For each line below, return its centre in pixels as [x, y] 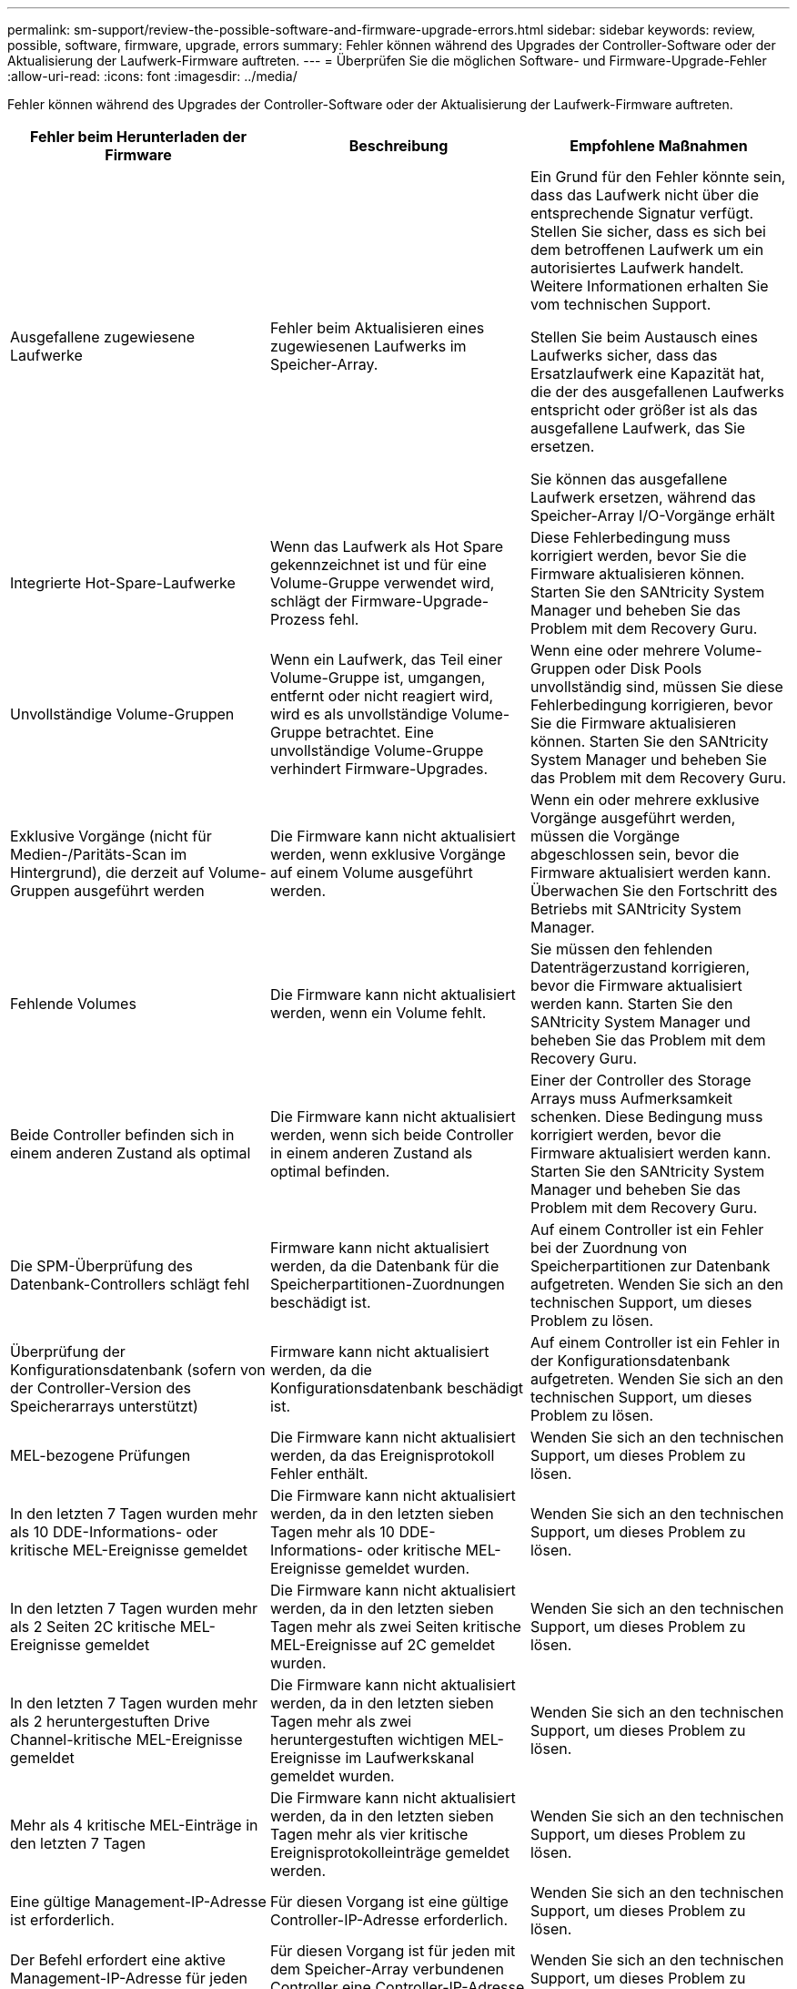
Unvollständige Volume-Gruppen [122, 714]
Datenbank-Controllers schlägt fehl [130, 1284]
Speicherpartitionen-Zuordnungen [387, 1284]
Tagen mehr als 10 [332, 1532]
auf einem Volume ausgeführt [371, 872]
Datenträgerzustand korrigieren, [640, 967]
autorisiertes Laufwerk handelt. [637, 268]
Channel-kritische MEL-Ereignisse [126, 1739]
